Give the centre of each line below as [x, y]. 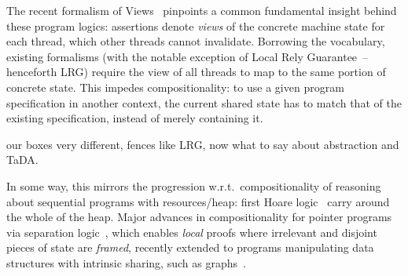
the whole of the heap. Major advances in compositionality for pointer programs [199, 217]
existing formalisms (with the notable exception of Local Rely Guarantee [182, 56]
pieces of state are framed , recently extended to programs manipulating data [190, 247]
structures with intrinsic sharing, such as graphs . [126, 262]
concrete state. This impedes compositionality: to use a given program [175, 87]
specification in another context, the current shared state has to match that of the [204, 102]
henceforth [32, 72]
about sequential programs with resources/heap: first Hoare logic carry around [198, 201]
